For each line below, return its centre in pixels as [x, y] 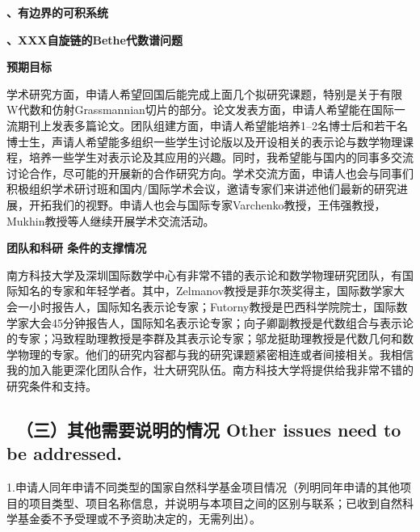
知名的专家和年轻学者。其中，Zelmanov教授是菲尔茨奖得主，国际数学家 [206, 291]
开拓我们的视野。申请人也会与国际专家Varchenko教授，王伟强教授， [207, 204]
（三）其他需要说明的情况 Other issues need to [209, 429]
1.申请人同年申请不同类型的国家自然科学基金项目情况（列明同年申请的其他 [203, 487]
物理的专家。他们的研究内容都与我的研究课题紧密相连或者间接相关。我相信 [215, 354]
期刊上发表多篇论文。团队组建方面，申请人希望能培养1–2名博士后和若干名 [212, 125]
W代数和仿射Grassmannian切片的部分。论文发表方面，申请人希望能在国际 [200, 110]
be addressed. [65, 453]
